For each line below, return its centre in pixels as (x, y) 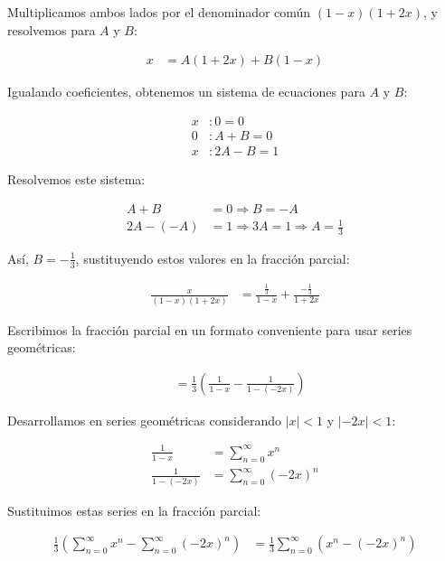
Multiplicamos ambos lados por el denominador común (159, 12)
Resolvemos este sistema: (76, 178)
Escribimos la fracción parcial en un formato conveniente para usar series (210, 329)
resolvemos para (52, 29)
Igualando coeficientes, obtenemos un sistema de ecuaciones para (186, 92)
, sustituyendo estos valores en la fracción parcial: (213, 258)
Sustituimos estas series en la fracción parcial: (134, 510)
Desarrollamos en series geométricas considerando (144, 420)
